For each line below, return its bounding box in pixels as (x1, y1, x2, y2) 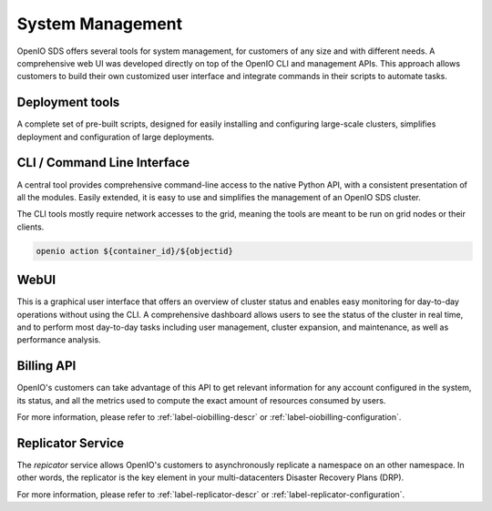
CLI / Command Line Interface (16, 155, 190, 170)
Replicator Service (16, 435, 125, 451)
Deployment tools (16, 95, 120, 110)
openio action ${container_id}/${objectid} (36, 246, 234, 256)
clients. (16, 221, 45, 232)
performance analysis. (16, 334, 101, 345)
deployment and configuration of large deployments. (16, 131, 215, 142)
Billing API (16, 358, 77, 373)
